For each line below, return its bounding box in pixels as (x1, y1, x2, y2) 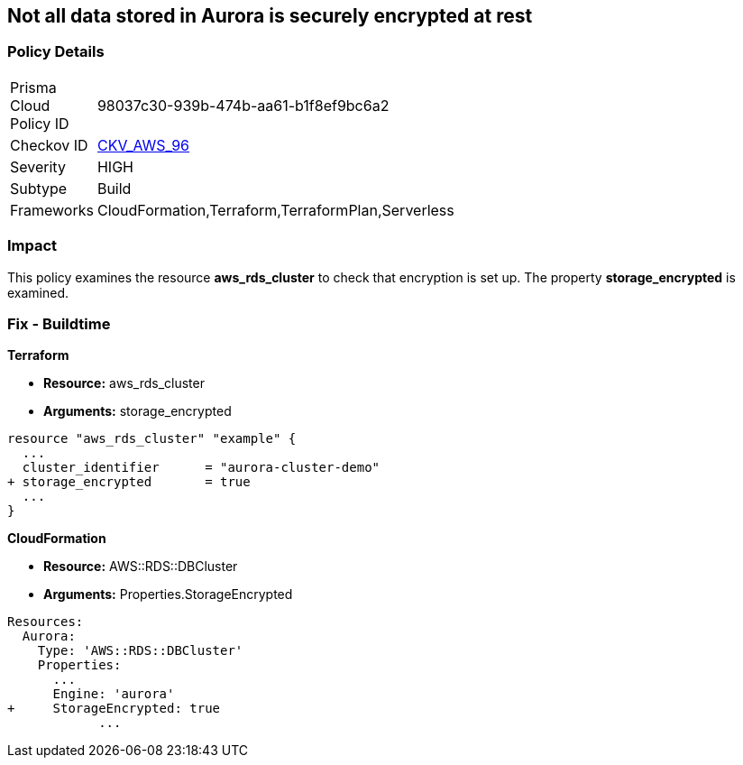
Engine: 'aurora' (52, 687, 175, 702)
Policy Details (7, 42, 105, 61)
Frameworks (10, 200, 94, 219)
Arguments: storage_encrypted (43, 403, 232, 419)
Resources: (7, 614, 84, 630)
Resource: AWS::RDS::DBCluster (43, 558, 238, 575)
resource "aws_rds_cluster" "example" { (7, 431, 297, 447)
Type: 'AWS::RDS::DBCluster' (37, 643, 243, 659)
